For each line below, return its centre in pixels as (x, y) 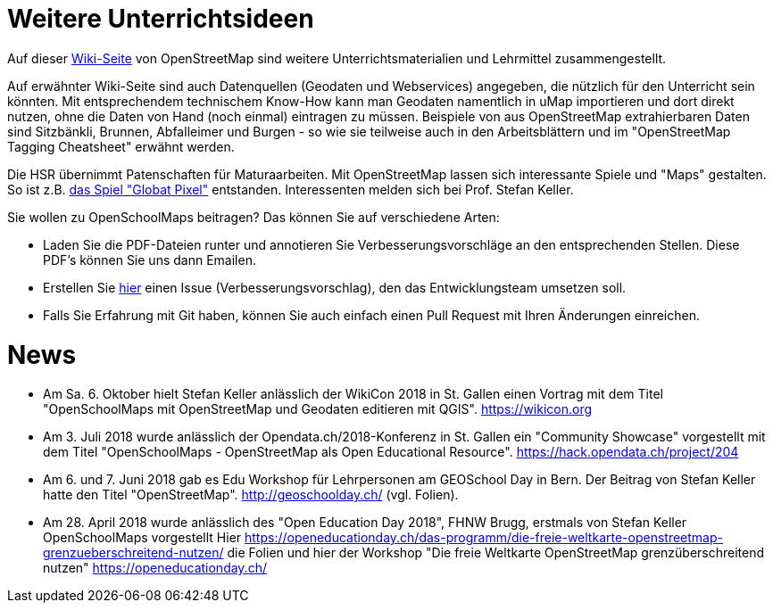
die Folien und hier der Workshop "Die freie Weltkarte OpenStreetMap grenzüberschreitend (496, 553)
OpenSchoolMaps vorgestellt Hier (142, 538)
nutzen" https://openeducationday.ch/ (155, 568)
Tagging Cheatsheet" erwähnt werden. (121, 146)
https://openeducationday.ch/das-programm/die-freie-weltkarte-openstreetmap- (484, 538)
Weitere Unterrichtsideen (161, 19)
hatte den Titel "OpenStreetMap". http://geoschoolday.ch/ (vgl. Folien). (251, 495)
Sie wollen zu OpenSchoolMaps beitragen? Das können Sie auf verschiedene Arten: (254, 217)
